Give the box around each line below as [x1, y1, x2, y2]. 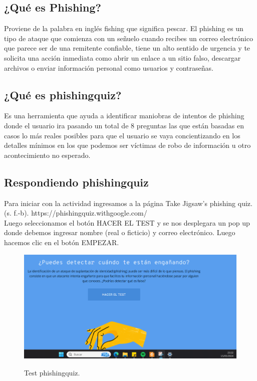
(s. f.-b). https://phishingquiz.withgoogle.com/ [4, 208, 147, 218]
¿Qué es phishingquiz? [4, 87, 122, 102]
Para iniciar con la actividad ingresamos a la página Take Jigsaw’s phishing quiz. [4, 198, 252, 208]
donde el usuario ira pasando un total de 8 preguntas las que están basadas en [4, 120, 244, 130]
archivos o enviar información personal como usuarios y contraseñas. [4, 62, 213, 73]
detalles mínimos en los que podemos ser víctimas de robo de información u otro [4, 140, 251, 150]
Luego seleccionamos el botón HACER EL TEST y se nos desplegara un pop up [4, 217, 250, 228]
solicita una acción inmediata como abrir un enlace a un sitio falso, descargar [4, 52, 241, 63]
